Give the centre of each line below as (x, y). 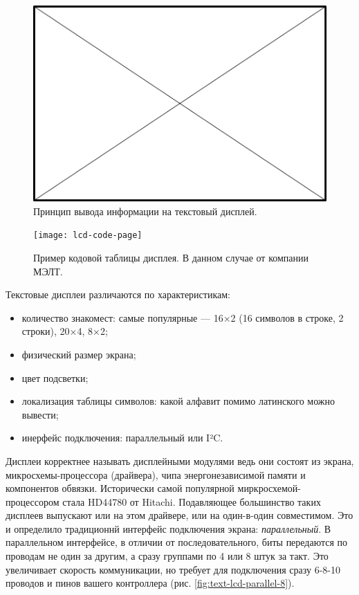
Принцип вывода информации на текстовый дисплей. (145, 211)
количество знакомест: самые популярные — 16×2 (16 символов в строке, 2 (183, 317)
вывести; (40, 414)
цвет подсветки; (55, 377)
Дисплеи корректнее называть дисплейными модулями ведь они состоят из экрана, (180, 460)
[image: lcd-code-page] (88, 236)
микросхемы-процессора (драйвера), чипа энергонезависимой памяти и (156, 474)
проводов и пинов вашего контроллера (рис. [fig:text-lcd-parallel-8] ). (150, 583)
